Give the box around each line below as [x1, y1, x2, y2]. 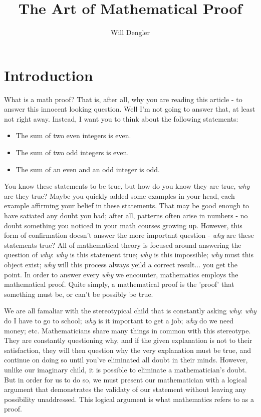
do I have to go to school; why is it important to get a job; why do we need [4, 315, 234, 325]
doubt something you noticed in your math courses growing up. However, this [4, 220, 242, 230]
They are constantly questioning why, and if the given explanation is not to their [4, 335, 252, 345]
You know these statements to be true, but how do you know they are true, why [4, 181, 250, 191]
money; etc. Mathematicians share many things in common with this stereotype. [4, 325, 251, 335]
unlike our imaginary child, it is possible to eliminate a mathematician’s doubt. [4, 364, 247, 374]
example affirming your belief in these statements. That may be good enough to [4, 200, 249, 211]
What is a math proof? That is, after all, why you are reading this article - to [4, 94, 242, 104]
